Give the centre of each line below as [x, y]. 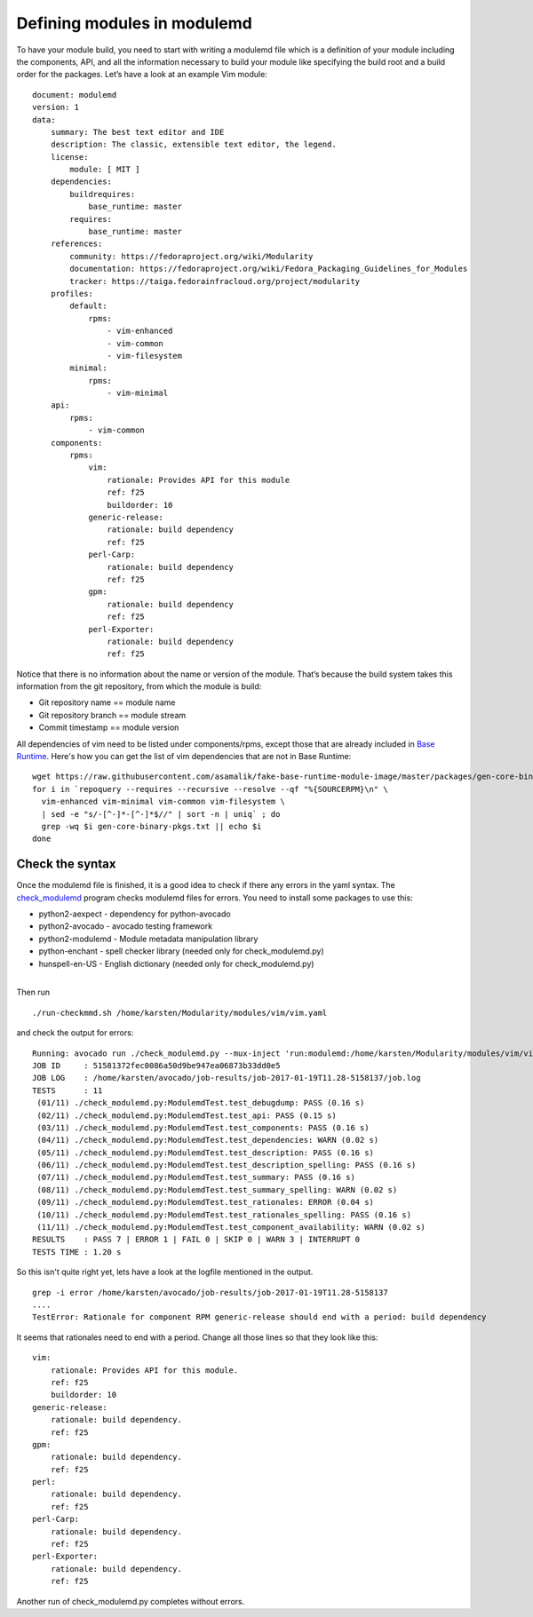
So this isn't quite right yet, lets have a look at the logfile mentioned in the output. [165, 1272]
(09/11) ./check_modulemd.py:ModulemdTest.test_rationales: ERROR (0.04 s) [206, 1202]
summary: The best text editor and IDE [137, 132]
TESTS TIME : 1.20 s [77, 1252]
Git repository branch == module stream [112, 715]
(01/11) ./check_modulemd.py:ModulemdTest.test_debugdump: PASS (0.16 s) [201, 1103]
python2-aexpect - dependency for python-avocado [135, 914]
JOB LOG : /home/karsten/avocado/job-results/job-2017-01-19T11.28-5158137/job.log [227, 1078]
